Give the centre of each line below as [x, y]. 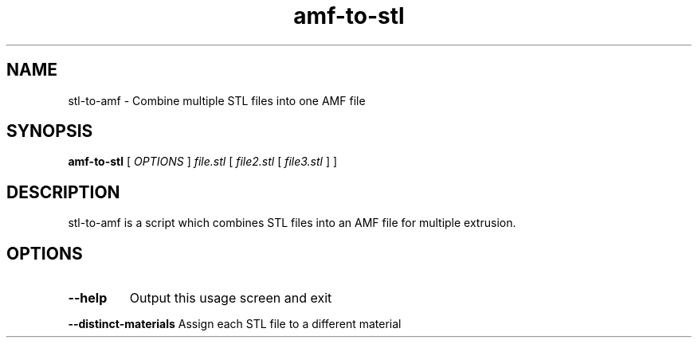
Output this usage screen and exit [231, 298]
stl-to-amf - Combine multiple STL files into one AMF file [217, 100]
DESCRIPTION [63, 192]
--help [88, 298]
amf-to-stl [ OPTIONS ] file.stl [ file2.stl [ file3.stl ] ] [203, 162]
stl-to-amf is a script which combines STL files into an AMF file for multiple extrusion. [292, 223]
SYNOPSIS [50, 131]
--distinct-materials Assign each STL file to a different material [235, 324]
